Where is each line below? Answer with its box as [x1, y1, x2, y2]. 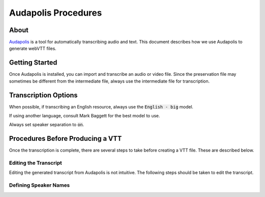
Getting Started [9, 59, 57, 67]
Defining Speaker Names [9, 182, 70, 189]
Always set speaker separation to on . [9, 122, 84, 128]
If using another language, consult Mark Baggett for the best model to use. [9, 113, 160, 119]
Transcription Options [9, 91, 78, 99]
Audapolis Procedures [9, 7, 102, 18]
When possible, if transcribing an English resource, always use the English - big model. [9, 104, 193, 109]
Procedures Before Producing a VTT [9, 134, 122, 143]
